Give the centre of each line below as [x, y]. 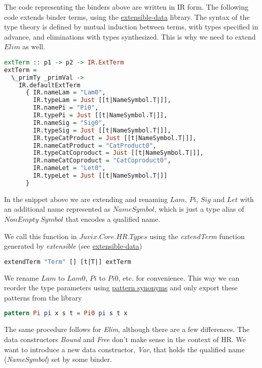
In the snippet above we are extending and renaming [86, 199]
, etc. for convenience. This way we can [179, 277]
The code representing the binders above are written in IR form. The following [126, 7]
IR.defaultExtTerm [49, 85]
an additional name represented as [57, 209]
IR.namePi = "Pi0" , [66, 108]
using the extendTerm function [197, 236]
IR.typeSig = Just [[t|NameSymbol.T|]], [102, 130]
